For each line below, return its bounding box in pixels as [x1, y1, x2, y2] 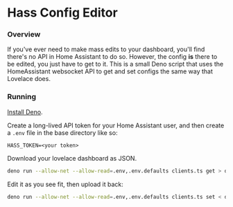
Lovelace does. [7, 75, 51, 83]
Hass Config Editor [7, 5, 118, 21]
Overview [7, 30, 41, 39]
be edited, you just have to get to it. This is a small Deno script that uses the [7, 60, 224, 69]
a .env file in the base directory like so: [7, 128, 118, 136]
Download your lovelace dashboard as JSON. [7, 154, 137, 162]
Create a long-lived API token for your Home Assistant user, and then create [7, 121, 225, 129]
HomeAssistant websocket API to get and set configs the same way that [7, 67, 214, 75]
